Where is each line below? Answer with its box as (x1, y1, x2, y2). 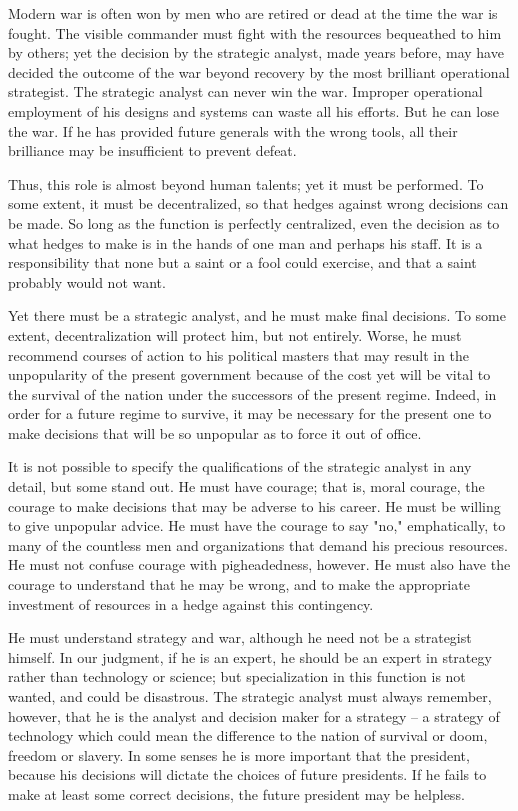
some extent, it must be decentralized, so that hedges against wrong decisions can (8, 193, 509, 214)
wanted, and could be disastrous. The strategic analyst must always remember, (8, 686, 492, 706)
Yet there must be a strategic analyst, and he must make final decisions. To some (8, 305, 506, 326)
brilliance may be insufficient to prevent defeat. (8, 140, 297, 161)
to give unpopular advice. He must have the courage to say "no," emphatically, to (8, 515, 506, 536)
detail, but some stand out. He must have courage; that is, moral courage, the (8, 476, 485, 497)
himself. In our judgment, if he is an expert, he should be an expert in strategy (8, 646, 492, 667)
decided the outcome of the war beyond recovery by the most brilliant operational (8, 61, 510, 82)
